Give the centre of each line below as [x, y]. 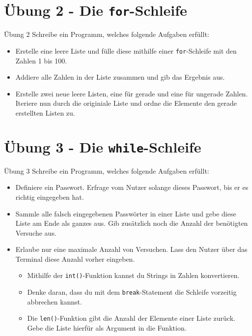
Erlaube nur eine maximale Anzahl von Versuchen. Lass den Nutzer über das [131, 249]
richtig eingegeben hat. [50, 197]
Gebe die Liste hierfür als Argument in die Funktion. [107, 328]
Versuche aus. [36, 232]
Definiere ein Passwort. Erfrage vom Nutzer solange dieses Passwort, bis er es [132, 187]
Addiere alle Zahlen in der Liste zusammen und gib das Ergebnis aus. [120, 77]
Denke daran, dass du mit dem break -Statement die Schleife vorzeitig [132, 292]
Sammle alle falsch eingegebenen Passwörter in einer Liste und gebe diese [126, 213]
